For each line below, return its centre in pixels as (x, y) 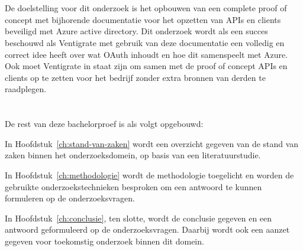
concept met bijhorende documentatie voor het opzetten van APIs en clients (143, 19)
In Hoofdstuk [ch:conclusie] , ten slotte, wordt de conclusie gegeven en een (138, 218)
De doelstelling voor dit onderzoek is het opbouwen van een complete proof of (146, 8)
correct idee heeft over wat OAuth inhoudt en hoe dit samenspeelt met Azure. (146, 54)
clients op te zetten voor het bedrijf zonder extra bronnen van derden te (135, 77)
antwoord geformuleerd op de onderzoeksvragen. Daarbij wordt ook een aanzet (147, 229)
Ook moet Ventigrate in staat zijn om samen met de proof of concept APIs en (146, 66)
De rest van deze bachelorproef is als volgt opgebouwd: (104, 124)
